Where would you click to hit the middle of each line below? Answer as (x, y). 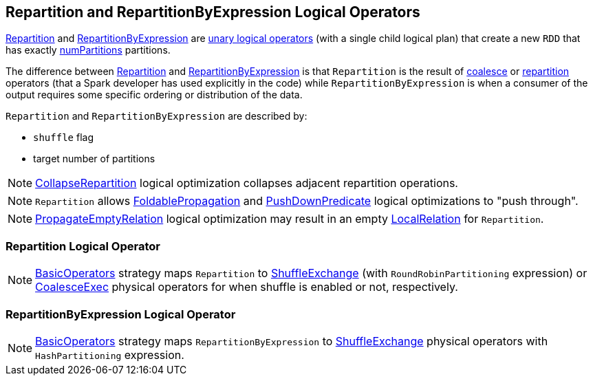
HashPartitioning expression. (110, 355)
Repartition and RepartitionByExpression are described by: (157, 116)
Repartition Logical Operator (83, 246)
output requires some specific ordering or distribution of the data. (154, 95)
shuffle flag (63, 138)
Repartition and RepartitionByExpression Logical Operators (213, 12)
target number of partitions (94, 159)
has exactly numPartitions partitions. (88, 50)
